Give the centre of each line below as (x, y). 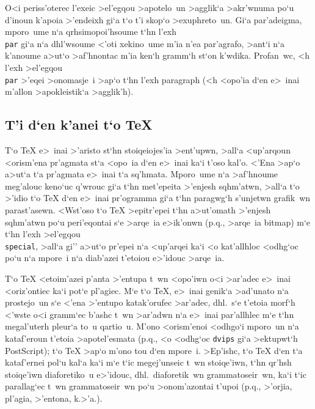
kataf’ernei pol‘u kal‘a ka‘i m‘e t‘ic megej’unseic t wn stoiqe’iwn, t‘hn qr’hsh (148, 362)
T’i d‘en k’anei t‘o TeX (79, 124)
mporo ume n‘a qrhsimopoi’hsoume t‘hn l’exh (91, 31)
